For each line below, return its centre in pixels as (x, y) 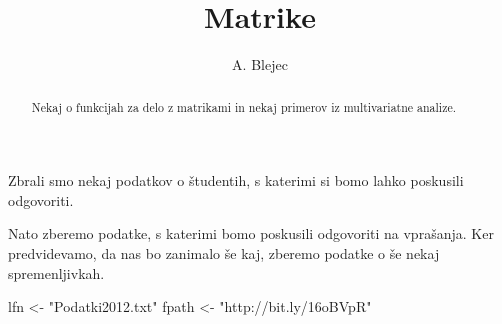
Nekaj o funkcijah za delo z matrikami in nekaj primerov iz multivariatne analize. (244, 106)
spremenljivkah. (56, 272)
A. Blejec (260, 64)
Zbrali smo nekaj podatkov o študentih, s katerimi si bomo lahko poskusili (236, 180)
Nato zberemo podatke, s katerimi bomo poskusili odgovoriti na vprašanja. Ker (251, 233)
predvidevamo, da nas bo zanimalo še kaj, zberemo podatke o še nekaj (224, 252)
